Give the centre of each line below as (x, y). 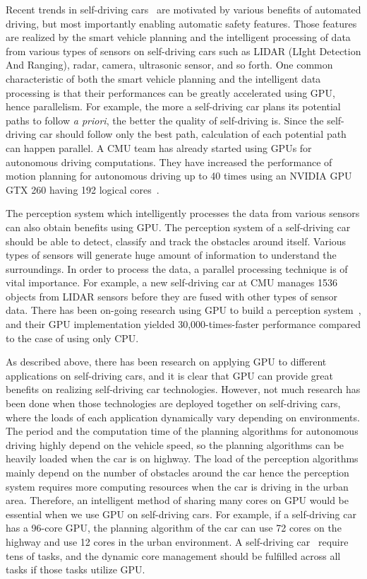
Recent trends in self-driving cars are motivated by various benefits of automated (183, 9)
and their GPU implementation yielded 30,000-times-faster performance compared (183, 324)
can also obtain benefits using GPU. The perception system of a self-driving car (178, 227)
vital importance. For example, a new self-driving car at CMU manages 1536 (172, 282)
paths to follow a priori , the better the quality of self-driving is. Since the (165, 120)
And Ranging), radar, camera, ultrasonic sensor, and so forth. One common (169, 65)
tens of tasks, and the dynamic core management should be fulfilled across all (173, 555)
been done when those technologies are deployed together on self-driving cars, (173, 403)
